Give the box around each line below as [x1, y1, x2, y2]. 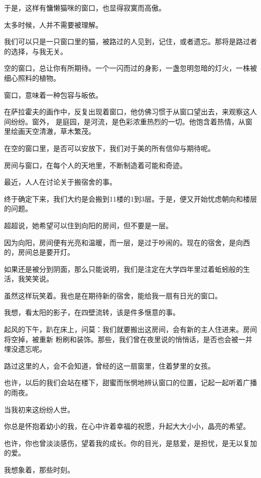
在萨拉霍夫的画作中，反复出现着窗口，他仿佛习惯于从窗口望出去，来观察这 [4, 106, 250, 117]
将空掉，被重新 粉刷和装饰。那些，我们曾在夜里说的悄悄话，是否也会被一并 [4, 334, 252, 344]
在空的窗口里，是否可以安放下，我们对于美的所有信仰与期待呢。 [4, 142, 215, 153]
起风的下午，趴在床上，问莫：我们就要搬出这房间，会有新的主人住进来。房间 [4, 324, 257, 335]
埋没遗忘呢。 [4, 344, 46, 354]
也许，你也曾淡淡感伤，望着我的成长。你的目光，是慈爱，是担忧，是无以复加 [4, 437, 257, 448]
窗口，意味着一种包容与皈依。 [4, 89, 102, 100]
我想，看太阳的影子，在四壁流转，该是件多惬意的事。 [4, 307, 180, 317]
